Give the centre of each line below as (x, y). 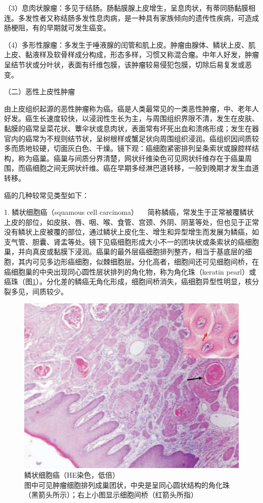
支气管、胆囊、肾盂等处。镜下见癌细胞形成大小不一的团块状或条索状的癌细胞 (131, 241)
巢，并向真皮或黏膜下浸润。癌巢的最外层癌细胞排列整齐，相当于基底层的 (124, 251)
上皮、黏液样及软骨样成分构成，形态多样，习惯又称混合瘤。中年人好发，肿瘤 (131, 54)
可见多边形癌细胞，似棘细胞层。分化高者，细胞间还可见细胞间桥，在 (145, 262)
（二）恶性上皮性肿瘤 (39, 91)
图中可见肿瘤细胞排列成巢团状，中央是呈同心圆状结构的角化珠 (127, 485)
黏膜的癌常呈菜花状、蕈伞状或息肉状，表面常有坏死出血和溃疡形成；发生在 (128, 128)
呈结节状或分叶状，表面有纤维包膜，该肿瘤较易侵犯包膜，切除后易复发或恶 (128, 64)
